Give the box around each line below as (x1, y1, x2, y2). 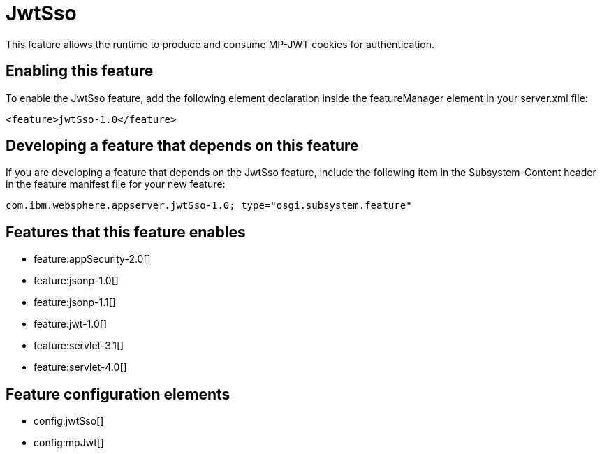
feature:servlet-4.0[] (34, 361, 127, 374)
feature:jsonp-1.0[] (34, 274, 119, 287)
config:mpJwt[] (34, 437, 104, 449)
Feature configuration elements (6, 385, 230, 403)
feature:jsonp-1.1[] (34, 296, 116, 309)
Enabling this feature (6, 62, 154, 80)
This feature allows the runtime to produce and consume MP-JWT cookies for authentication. (6, 38, 435, 50)
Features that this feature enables (6, 223, 246, 241)
